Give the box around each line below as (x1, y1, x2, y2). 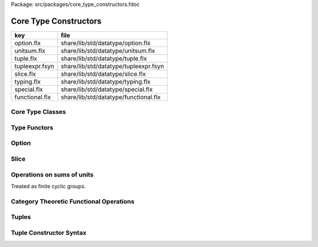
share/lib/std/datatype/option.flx (61, 39, 151, 47)
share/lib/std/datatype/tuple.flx (61, 54, 147, 62)
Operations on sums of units (11, 171, 94, 179)
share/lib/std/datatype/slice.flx (61, 69, 146, 78)
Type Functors (11, 123, 54, 132)
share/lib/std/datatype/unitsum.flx (61, 46, 155, 55)
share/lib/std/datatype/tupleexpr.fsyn (61, 62, 164, 70)
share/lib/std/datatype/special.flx (61, 85, 153, 94)
